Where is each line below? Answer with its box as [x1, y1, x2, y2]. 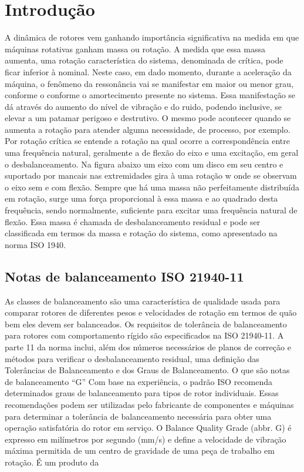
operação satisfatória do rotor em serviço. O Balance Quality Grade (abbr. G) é [5, 421, 292, 434]
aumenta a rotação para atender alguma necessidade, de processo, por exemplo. [5, 123, 291, 135]
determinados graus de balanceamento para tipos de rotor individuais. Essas [5, 387, 279, 399]
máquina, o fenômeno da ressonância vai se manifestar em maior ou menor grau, [5, 77, 294, 89]
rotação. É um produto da [5, 456, 99, 468]
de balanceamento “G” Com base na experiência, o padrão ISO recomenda [5, 375, 273, 387]
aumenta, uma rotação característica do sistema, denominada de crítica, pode [5, 54, 283, 66]
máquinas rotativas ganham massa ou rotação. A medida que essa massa [5, 42, 265, 55]
